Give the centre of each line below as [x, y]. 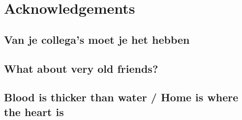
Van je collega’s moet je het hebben [97, 39]
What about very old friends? [81, 68]
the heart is [34, 111]
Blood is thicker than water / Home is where [121, 97]
